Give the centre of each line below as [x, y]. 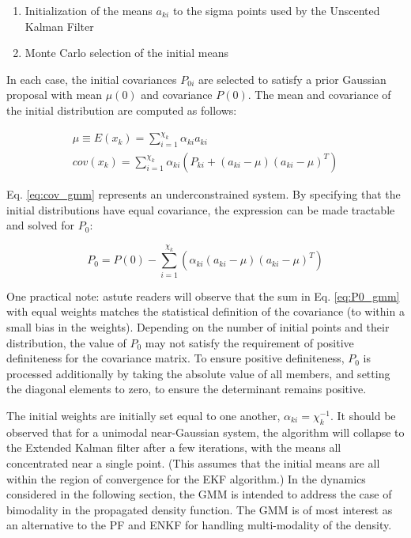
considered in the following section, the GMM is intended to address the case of [199, 494]
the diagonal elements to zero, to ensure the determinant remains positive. [187, 389]
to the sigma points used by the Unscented [276, 10]
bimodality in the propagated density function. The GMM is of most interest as [200, 509]
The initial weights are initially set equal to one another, [143, 415]
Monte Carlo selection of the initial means [127, 53]
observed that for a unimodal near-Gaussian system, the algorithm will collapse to [205, 432]
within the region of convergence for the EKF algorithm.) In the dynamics [186, 478]
